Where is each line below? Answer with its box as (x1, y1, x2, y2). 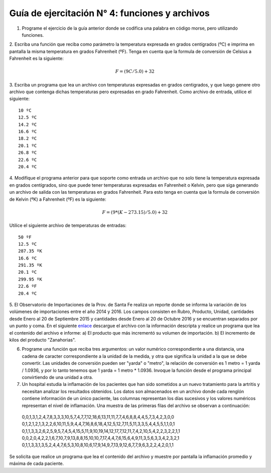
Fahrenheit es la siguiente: (9, 55, 64, 61)
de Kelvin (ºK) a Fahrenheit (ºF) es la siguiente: (9, 196, 106, 202)
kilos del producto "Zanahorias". (9, 337, 76, 343)
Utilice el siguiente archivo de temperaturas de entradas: (9, 222, 126, 228)
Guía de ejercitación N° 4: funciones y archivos (9, 8, 210, 19)
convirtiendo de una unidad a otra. (22, 374, 93, 380)
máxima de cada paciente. (9, 460, 64, 466)
